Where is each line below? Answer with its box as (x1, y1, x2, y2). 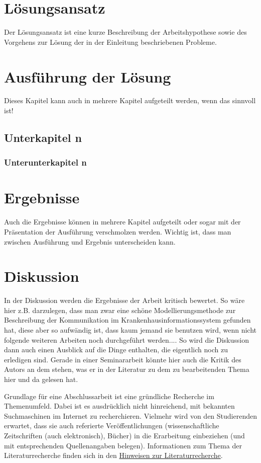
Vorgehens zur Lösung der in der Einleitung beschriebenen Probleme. (4, 36, 217, 47)
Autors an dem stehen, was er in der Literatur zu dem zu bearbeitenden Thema (4, 364, 249, 374)
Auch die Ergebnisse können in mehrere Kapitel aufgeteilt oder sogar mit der (4, 216, 241, 227)
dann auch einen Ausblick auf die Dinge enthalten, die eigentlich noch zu (4, 344, 228, 355)
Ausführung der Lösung (4, 66, 171, 87)
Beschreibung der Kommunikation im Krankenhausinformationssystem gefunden (4, 315, 251, 325)
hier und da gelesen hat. (4, 374, 78, 384)
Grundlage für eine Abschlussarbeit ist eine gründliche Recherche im (4, 391, 214, 401)
